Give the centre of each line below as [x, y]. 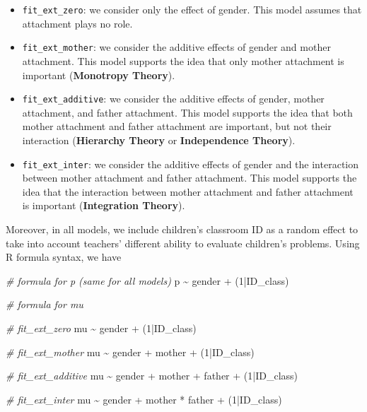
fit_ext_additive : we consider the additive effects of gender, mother [173, 99]
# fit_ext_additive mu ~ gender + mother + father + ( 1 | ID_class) [152, 376]
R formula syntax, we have [64, 257]
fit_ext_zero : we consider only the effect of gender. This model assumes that [192, 9]
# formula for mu [45, 304]
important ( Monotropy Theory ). [99, 75]
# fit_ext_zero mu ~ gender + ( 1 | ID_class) [101, 328]
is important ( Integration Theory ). [104, 205]
